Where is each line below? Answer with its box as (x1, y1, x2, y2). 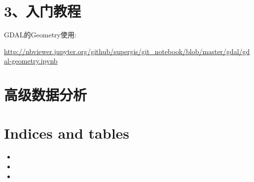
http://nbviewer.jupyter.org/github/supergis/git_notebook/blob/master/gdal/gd (4, 46, 250, 56)
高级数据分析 (4, 85, 87, 105)
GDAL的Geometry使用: (4, 30, 76, 40)
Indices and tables (4, 123, 130, 143)
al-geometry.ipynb (4, 56, 58, 66)
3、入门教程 (4, 1, 81, 21)
